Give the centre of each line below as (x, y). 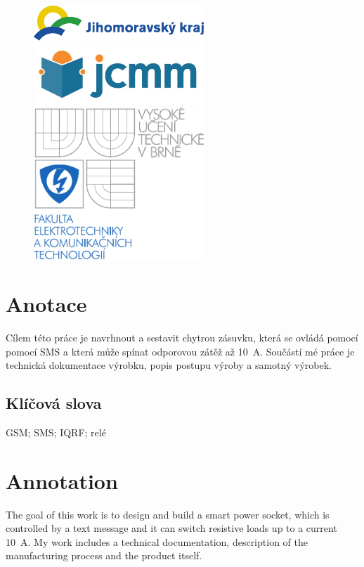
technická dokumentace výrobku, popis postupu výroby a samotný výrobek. (169, 365)
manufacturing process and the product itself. (104, 555)
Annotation (62, 480)
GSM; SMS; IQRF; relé (56, 432)
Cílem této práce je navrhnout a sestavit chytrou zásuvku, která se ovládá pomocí (182, 337)
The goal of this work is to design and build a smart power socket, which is (168, 514)
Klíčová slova (54, 403)
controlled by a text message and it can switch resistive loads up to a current (171, 528)
